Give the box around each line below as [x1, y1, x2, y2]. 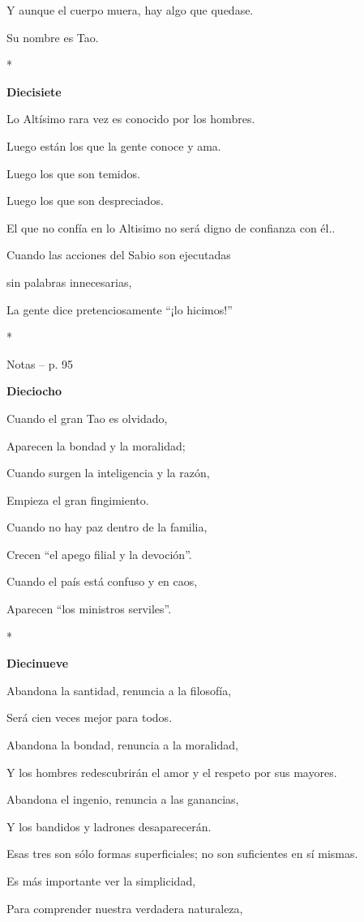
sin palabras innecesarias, [6, 273, 132, 290]
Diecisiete [6, 83, 62, 100]
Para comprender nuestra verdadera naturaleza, [6, 899, 243, 916]
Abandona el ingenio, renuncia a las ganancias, [6, 791, 239, 808]
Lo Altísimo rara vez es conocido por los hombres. [6, 110, 255, 127]
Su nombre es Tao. [6, 28, 99, 45]
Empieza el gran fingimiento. [6, 491, 149, 508]
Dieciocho [6, 382, 62, 399]
